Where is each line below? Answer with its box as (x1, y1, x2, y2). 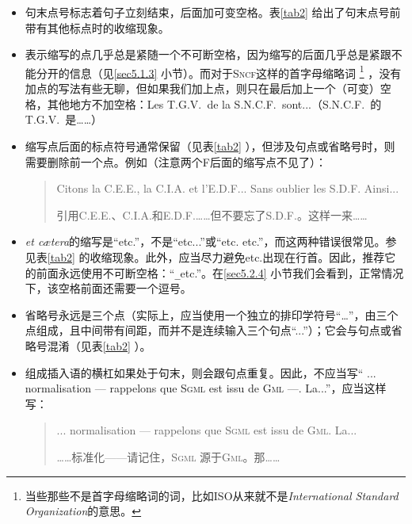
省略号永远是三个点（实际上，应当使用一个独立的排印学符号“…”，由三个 (25, 306, 399, 323)
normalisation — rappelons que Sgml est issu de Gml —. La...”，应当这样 (25, 380, 387, 396)
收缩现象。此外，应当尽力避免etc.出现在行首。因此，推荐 (90, 248, 385, 265)
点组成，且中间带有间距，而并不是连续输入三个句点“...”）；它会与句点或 (25, 322, 391, 338)
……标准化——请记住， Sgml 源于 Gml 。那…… (56, 448, 280, 465)
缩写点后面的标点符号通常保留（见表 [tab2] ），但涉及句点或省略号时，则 (25, 137, 395, 154)
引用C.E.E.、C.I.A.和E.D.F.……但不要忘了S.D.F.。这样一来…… (56, 206, 368, 223)
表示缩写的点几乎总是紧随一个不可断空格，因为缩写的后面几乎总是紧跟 (25, 46, 391, 63)
